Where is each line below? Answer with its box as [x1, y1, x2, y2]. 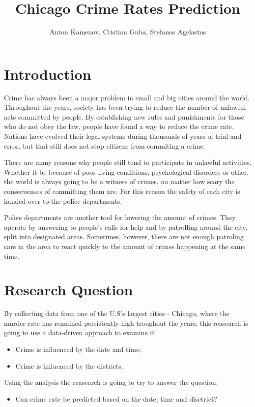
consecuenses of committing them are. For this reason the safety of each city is [4, 186, 240, 196]
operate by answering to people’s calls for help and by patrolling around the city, [4, 221, 248, 232]
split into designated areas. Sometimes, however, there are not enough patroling [4, 231, 244, 242]
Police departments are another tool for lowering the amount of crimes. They [4, 212, 236, 222]
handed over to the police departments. [4, 195, 122, 206]
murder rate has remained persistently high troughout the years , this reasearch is [4, 317, 248, 328]
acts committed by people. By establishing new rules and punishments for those [4, 111, 244, 122]
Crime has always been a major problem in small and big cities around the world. [4, 92, 250, 102]
